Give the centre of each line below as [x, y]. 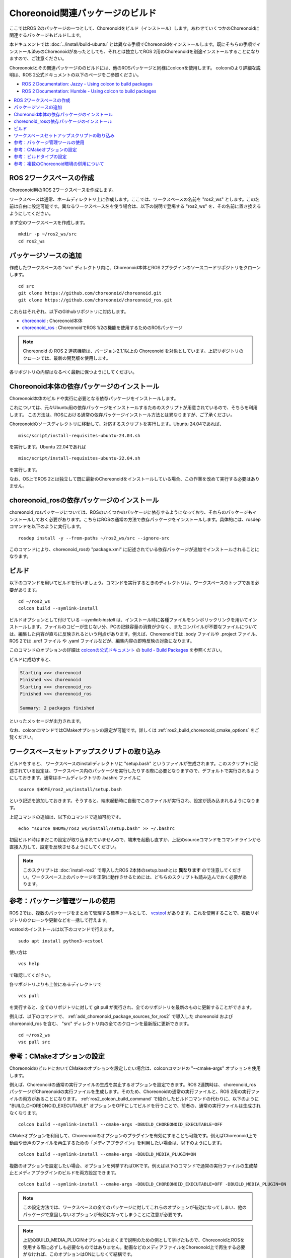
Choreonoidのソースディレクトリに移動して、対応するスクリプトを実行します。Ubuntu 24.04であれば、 [117, 424]
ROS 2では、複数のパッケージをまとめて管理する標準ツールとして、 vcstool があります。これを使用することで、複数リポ [134, 913]
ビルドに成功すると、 [31, 659]
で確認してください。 [31, 975]
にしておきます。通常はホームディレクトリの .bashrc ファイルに [75, 778]
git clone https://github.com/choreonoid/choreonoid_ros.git [95, 300]
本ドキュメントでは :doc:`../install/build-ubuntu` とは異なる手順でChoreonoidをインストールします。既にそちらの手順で [133, 44]
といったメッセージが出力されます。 [47, 721]
